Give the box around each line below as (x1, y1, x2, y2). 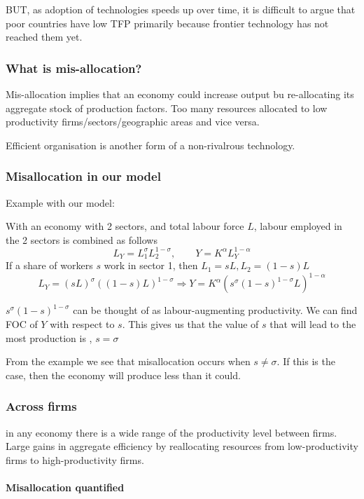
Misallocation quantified (6, 479, 125, 494)
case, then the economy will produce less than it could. (6, 367, 241, 382)
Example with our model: (6, 195, 115, 210)
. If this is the (276, 354, 335, 369)
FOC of (6, 317, 38, 331)
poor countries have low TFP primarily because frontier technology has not (6, 15, 329, 30)
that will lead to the (269, 317, 356, 331)
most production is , (6, 330, 92, 345)
